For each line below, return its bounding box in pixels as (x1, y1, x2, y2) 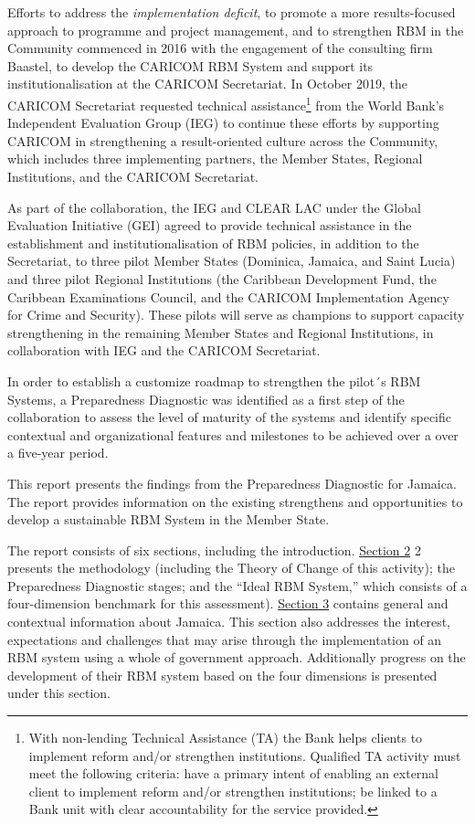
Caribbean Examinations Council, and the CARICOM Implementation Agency (7, 287, 449, 306)
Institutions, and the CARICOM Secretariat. (7, 167, 259, 185)
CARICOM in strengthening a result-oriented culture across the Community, (7, 131, 438, 150)
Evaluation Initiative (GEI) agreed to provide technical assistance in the (7, 216, 412, 235)
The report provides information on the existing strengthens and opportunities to (7, 491, 463, 511)
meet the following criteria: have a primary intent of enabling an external (28, 764, 439, 783)
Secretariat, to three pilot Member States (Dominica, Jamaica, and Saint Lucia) (7, 251, 456, 270)
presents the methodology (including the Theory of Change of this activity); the (7, 558, 455, 577)
